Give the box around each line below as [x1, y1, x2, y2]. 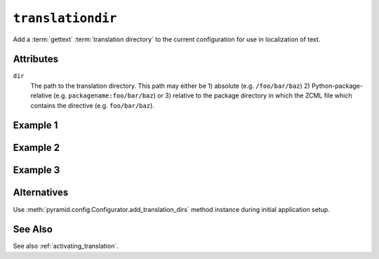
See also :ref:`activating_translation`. [13, 242, 119, 251]
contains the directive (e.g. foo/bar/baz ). [30, 101, 154, 109]
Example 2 [13, 142, 60, 154]
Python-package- [311, 81, 363, 90]
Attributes [13, 53, 59, 65]
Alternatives [13, 187, 69, 199]
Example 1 [13, 119, 58, 131]
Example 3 [13, 164, 60, 176]
